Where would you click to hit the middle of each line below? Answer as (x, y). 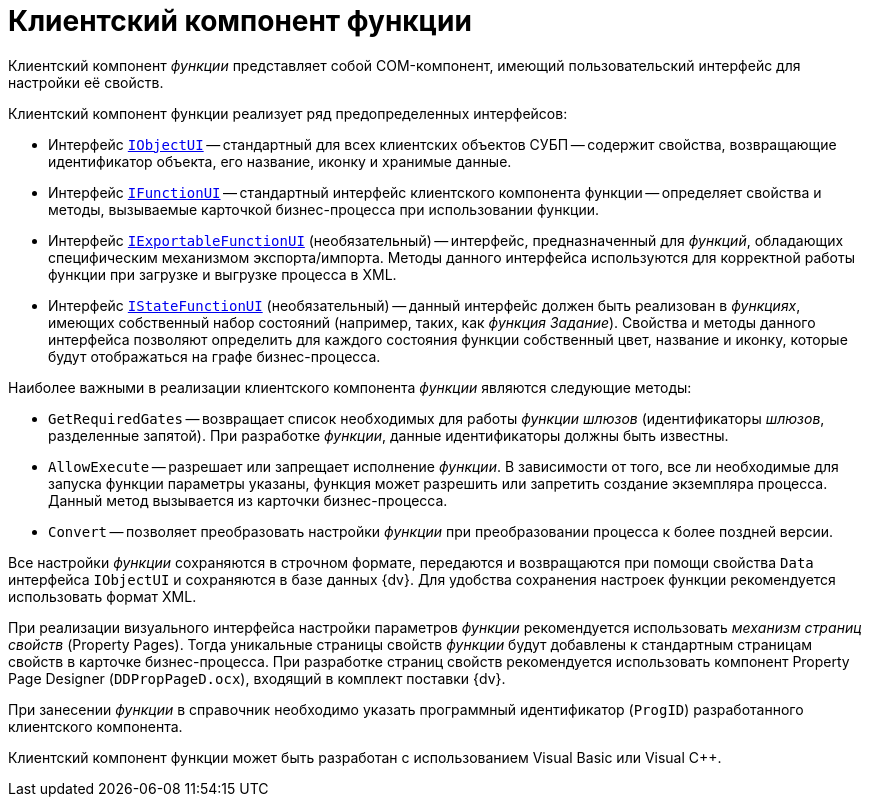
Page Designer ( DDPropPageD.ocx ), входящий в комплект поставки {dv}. (257, 678)
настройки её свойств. (86, 82)
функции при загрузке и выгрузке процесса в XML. (222, 274)
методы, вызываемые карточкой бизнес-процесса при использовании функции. (323, 209)
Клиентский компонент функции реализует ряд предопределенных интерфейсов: (288, 113)
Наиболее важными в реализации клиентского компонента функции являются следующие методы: (350, 387)
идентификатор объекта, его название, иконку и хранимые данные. (280, 161)
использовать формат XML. (102, 596)
